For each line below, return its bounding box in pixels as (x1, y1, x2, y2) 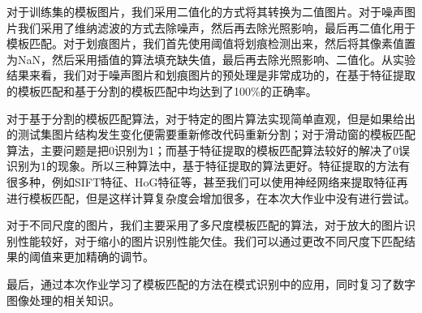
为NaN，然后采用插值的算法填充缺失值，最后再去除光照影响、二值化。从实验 (6, 50, 416, 67)
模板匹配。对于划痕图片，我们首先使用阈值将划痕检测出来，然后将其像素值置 (6, 35, 416, 52)
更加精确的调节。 (62, 248, 154, 265)
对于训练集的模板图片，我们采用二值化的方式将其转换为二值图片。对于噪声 (6, 3, 404, 19)
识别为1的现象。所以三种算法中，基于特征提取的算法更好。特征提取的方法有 (6, 157, 410, 174)
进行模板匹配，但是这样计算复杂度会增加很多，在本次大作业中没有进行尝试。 (6, 189, 416, 206)
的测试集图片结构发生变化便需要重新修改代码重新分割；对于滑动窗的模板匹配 (6, 126, 416, 143)
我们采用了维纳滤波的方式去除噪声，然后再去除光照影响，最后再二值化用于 (17, 19, 416, 36)
